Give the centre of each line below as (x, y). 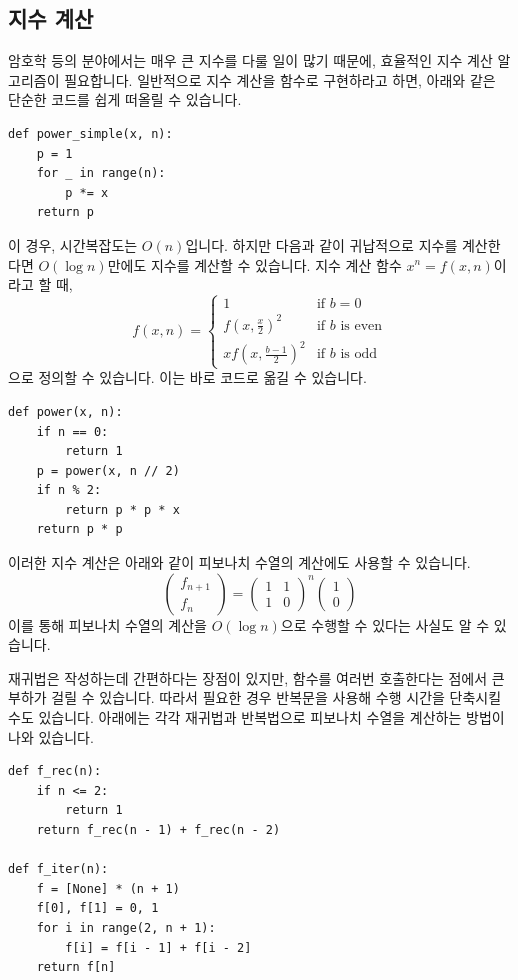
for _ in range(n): (101, 173)
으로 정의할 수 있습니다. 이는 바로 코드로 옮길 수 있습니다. (187, 377)
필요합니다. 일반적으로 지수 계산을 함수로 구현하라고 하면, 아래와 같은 (280, 79)
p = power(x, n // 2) (108, 470)
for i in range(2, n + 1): (126, 927)
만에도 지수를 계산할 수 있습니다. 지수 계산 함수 (254, 264)
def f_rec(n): (55, 771)
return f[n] (76, 967)
